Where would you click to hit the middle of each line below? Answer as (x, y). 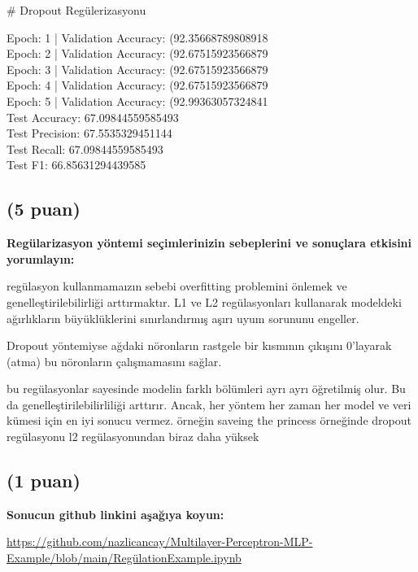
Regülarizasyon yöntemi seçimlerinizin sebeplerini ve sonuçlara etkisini (209, 243)
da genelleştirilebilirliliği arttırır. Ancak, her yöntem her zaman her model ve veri (209, 404)
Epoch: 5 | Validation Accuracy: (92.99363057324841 (137, 100)
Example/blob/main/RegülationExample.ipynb (124, 558)
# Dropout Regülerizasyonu (76, 10)
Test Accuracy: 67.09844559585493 (93, 117)
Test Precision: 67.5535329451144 (89, 133)
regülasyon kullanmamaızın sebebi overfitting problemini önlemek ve (177, 286)
